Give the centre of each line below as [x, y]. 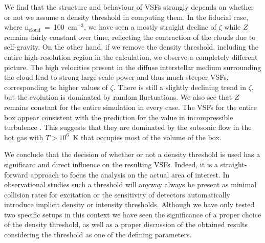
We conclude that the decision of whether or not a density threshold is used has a [132, 154]
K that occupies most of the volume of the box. [147, 137]
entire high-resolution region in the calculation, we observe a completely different [131, 57]
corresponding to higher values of [56, 87]
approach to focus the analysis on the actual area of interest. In [130, 174]
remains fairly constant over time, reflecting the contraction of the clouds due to [130, 37]
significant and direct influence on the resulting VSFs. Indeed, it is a [111, 164]
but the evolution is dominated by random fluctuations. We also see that [118, 97]
